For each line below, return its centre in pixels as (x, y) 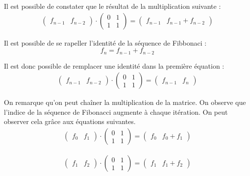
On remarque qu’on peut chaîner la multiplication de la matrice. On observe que (125, 102)
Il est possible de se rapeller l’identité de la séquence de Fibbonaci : (105, 42)
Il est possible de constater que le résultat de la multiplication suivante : (112, 6)
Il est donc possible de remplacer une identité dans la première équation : (114, 65)
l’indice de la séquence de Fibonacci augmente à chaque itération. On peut (116, 112)
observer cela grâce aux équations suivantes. (70, 121)
